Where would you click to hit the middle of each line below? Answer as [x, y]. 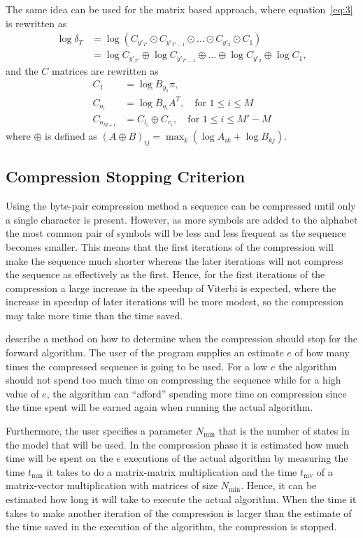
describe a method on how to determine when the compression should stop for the [181, 339]
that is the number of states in [284, 431]
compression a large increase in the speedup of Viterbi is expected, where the [171, 288]
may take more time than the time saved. [94, 315]
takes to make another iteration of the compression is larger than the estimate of [179, 512]
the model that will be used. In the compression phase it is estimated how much [177, 444]
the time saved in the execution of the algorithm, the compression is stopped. [171, 526]
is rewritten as [36, 23]
